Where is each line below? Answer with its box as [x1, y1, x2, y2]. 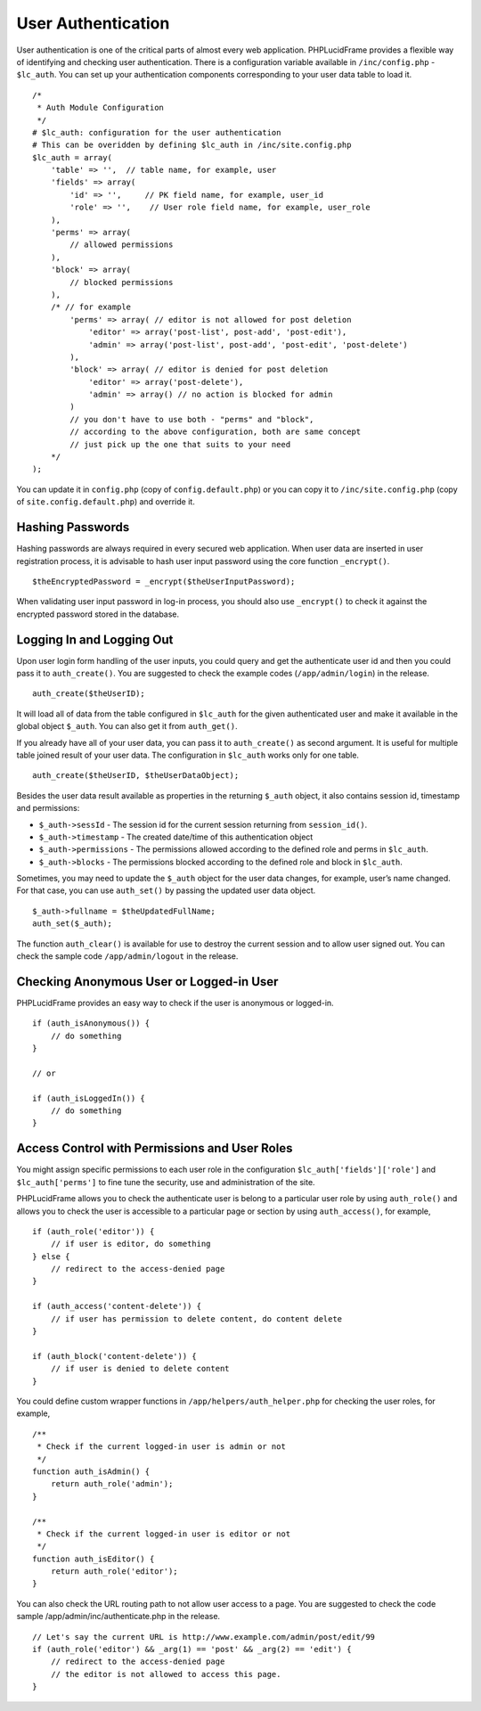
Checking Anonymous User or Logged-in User [16, 974, 279, 989]
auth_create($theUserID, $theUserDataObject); [32, 771, 240, 781]
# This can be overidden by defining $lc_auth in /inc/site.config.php [32, 140, 352, 151]
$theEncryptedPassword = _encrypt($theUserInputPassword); [32, 576, 296, 586]
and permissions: [16, 803, 80, 814]
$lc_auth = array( [32, 152, 113, 162]
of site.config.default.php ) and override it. [16, 496, 195, 507]
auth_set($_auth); [32, 919, 113, 929]
